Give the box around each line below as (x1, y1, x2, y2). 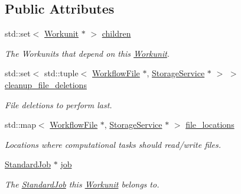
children (102, 27, 131, 40)
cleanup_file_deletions (5, 78, 87, 90)
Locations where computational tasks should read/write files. (5, 138, 222, 150)
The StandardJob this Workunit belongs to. (5, 177, 159, 190)
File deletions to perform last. (5, 98, 112, 111)
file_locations (185, 118, 235, 131)
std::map (5, 118, 36, 131)
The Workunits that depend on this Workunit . (5, 47, 170, 59)
